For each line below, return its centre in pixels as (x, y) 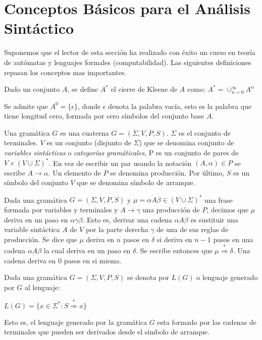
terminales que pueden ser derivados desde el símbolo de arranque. (107, 332)
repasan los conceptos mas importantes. (65, 72)
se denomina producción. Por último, (167, 172)
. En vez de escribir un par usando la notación (120, 163)
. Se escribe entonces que (174, 250)
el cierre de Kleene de (144, 89)
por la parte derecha (117, 229)
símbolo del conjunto (36, 182)
